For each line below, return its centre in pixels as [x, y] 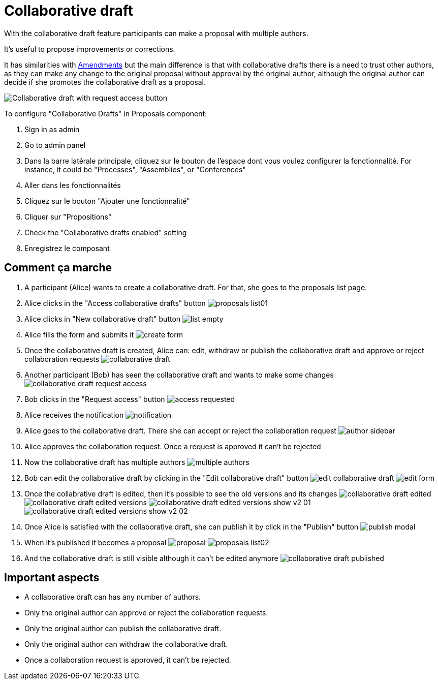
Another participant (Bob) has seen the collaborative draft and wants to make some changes [179, 375]
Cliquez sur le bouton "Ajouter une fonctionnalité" [107, 201]
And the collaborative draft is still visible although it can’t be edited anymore [151, 558]
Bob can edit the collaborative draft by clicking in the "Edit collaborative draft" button [167, 478]
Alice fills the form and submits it [79, 334]
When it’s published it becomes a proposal [96, 542]
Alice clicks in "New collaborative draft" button [103, 319]
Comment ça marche [58, 268]
